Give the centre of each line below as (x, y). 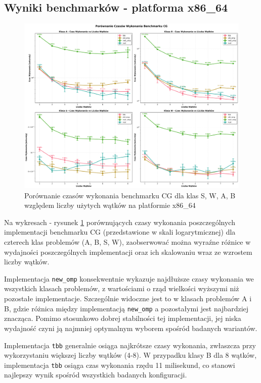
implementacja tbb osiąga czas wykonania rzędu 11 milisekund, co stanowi (120, 365)
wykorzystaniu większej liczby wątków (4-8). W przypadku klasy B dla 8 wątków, (130, 355)
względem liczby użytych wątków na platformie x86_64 (110, 205)
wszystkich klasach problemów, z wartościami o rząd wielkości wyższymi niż (122, 288)
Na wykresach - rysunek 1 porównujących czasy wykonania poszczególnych (120, 222)
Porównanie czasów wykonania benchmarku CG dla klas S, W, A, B (130, 195)
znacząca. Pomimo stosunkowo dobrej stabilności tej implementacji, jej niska (123, 318)
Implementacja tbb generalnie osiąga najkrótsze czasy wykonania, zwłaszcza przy (130, 345)
